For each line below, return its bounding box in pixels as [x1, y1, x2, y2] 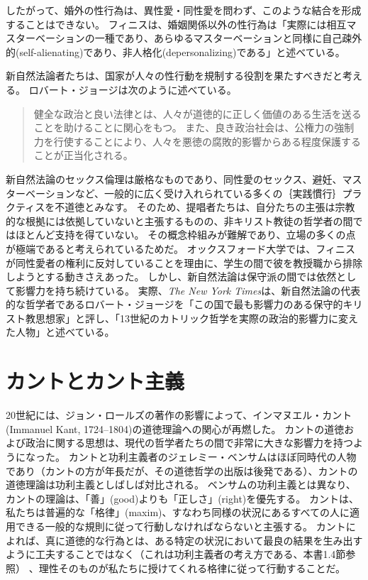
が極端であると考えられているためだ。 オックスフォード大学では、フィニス [6, 241, 355, 256]
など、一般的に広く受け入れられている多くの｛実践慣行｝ [74, 185, 342, 200]
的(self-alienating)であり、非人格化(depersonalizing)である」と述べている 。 [6, 44, 345, 59]
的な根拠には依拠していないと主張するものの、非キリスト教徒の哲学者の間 [6, 213, 353, 228]
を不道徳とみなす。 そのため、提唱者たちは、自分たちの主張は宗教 [45, 199, 355, 214]
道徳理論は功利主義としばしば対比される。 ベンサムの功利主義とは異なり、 [6, 477, 356, 492]
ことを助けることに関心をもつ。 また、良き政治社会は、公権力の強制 [33, 120, 355, 135]
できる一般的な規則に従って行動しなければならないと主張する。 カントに [15, 518, 356, 533]
